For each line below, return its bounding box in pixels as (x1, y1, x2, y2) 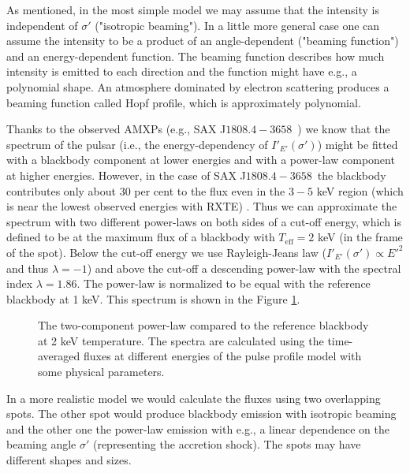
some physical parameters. (38, 363, 165, 380)
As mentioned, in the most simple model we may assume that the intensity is (6, 2, 379, 17)
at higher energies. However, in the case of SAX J (6, 166, 246, 183)
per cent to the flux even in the (134, 182, 285, 199)
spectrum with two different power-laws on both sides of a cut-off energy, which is (6, 213, 401, 229)
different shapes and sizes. (6, 452, 132, 468)
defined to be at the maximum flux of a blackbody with (6, 229, 275, 245)
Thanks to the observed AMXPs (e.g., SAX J (6, 121, 226, 137)
